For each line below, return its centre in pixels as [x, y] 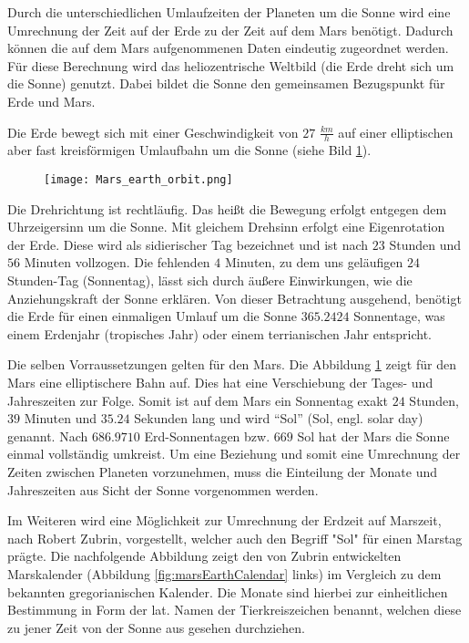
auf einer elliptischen [396, 132]
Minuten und [61, 418]
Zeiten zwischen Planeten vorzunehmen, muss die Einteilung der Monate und [223, 471]
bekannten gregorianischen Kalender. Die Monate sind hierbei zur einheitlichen [228, 591]
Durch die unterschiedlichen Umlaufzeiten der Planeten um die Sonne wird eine [229, 12]
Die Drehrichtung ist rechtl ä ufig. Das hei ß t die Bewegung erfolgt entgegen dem [227, 208]
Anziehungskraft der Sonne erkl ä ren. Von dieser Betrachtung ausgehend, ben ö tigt [234, 298]
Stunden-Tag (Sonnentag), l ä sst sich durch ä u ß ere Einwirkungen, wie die [210, 280]
